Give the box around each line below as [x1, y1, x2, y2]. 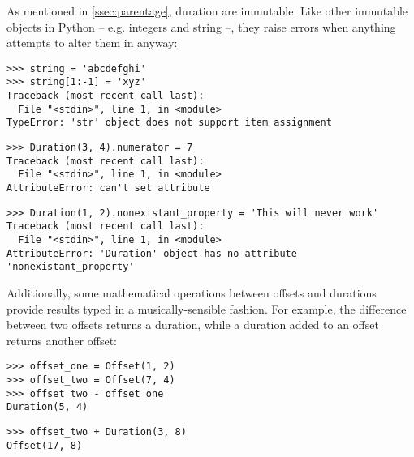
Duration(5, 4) [6, 401, 88, 413]
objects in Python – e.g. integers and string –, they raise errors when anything [6, 18, 396, 35]
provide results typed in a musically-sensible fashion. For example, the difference [6, 300, 407, 317]
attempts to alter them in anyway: [6, 34, 178, 51]
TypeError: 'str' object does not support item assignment [6, 117, 332, 129]
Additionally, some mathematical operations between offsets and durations [6, 284, 377, 301]
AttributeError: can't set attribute [6, 182, 210, 194]
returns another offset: [6, 331, 117, 348]
